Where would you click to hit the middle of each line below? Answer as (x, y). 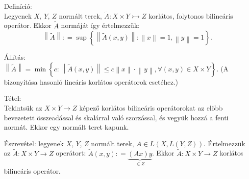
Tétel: (12, 98)
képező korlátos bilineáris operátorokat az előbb (151, 108)
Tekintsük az (23, 108)
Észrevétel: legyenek (34, 143)
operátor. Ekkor (28, 25)
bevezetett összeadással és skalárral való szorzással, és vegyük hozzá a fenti (116, 117)
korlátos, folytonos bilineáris (191, 15)
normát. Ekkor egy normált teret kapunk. (66, 127)
